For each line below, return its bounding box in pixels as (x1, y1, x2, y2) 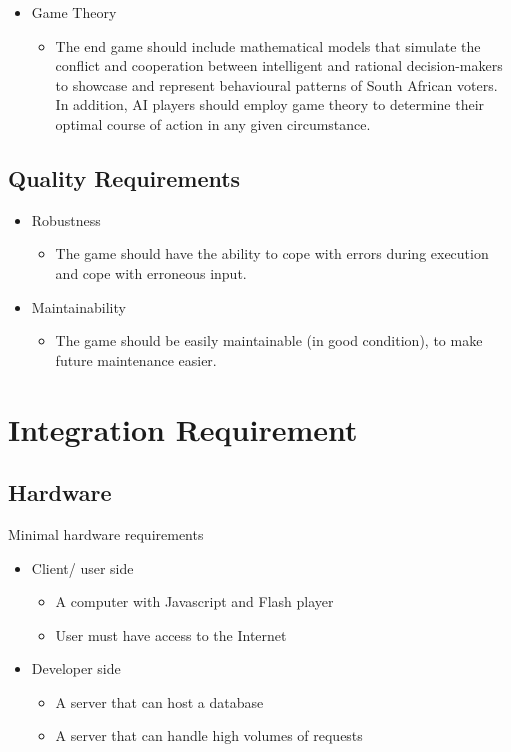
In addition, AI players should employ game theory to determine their (55, 94, 485, 115)
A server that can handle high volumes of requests (55, 725, 363, 746)
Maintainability (31, 296, 126, 317)
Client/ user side (31, 557, 134, 578)
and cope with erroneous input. (55, 262, 247, 283)
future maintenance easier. (55, 349, 217, 370)
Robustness (31, 209, 101, 230)
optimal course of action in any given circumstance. (55, 113, 371, 134)
